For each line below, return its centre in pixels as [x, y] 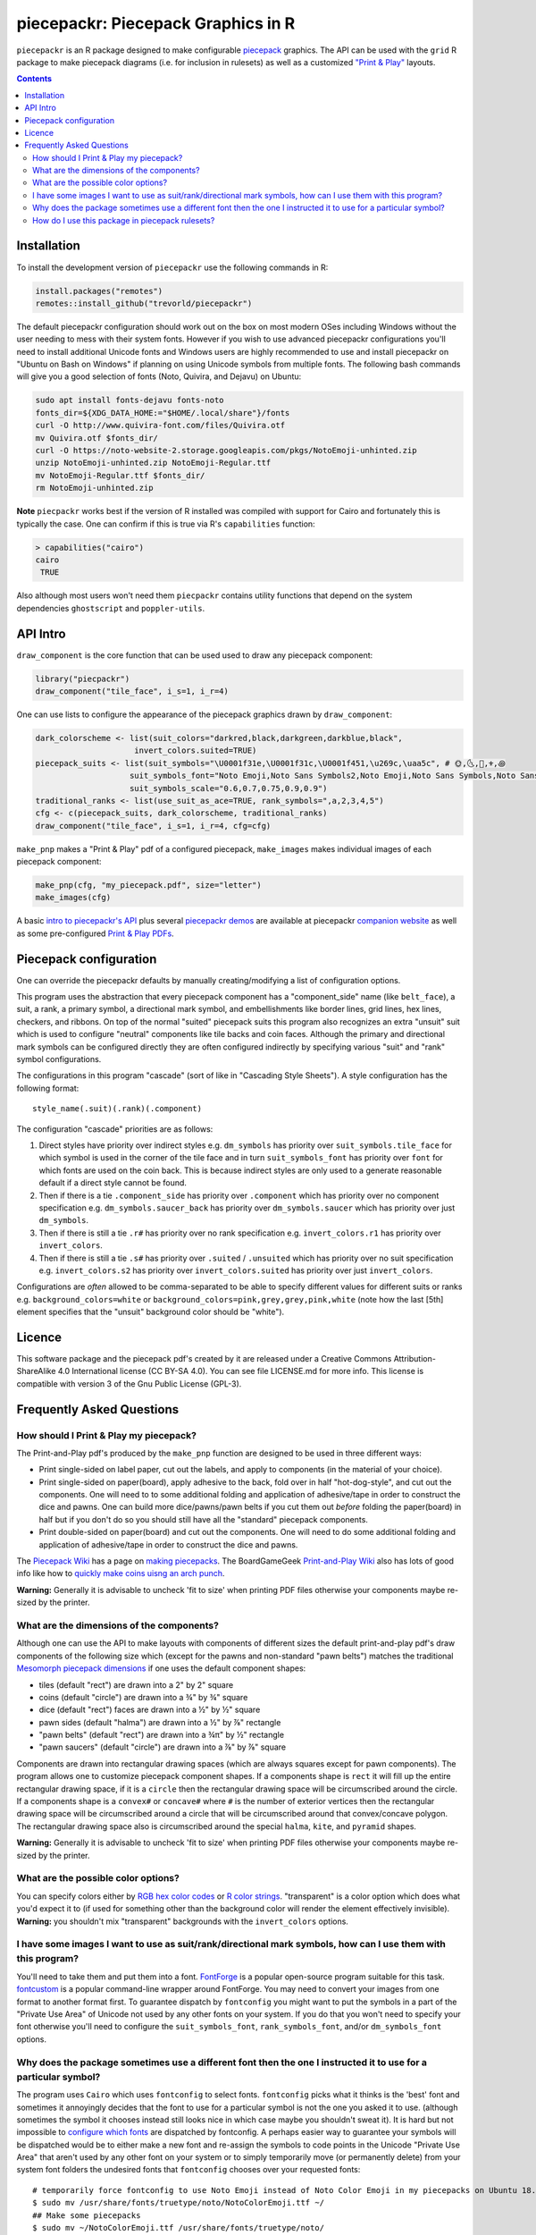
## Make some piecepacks [87, 2215]
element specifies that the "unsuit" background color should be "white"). [151, 1312]
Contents [34, 79]
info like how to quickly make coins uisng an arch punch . [121, 1573]
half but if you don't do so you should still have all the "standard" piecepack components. [203, 1519]
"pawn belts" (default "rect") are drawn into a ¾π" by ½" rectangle [162, 1735]
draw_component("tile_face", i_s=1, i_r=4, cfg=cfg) [153, 826]
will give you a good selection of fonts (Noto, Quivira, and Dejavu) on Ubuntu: [159, 376]
